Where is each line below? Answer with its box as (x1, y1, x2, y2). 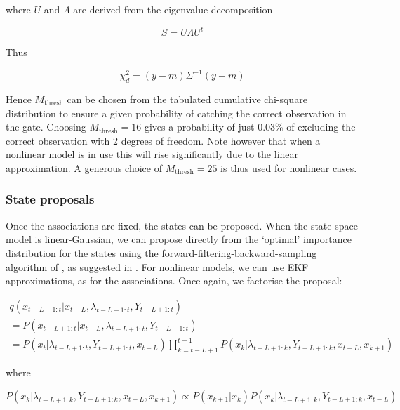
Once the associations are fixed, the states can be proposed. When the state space (6, 218, 358, 232)
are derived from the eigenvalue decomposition (73, 2, 273, 16)
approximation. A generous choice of (6, 160, 162, 175)
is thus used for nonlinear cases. (220, 160, 357, 175)
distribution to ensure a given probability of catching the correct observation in (6, 105, 347, 120)
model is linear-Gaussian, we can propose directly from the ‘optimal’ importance (6, 232, 352, 246)
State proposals (6, 190, 95, 208)
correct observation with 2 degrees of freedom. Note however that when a (6, 133, 321, 147)
